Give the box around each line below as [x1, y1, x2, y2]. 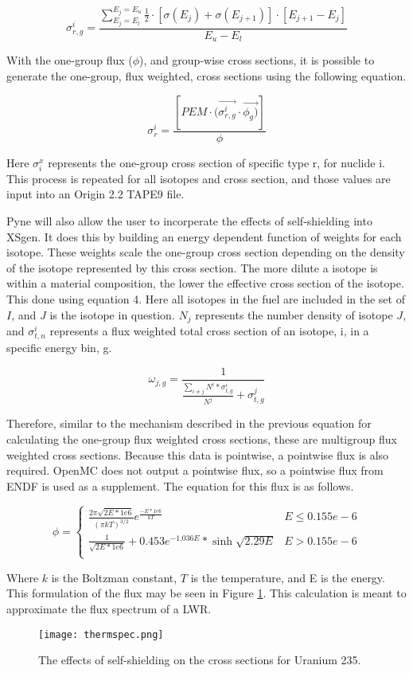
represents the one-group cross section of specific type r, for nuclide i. [48, 154, 385, 170]
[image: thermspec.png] [38, 628, 164, 640]
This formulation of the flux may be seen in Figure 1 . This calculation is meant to [6, 585, 407, 601]
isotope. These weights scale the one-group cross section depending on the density [6, 244, 405, 260]
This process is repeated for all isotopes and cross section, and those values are [6, 170, 391, 186]
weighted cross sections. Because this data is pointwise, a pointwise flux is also [6, 446, 389, 463]
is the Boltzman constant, [51, 569, 177, 585]
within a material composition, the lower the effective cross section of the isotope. [6, 275, 404, 292]
